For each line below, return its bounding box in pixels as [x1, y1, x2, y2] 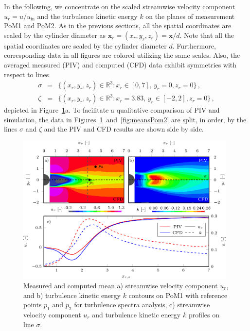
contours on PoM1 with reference [128, 290, 228, 300]
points [23, 299, 42, 310]
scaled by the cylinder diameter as [4, 30, 106, 40]
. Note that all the [179, 30, 234, 40]
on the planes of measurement [145, 11, 235, 21]
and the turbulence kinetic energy [37, 11, 138, 21]
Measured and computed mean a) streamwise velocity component [23, 281, 218, 291]
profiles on [188, 310, 220, 320]
